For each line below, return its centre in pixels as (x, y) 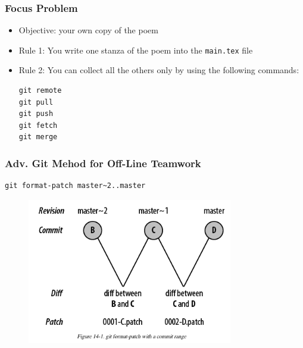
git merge (38, 137)
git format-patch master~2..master (75, 186)
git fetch (38, 125)
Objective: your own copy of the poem (88, 30)
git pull (36, 102)
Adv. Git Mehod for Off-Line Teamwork (103, 163)
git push (36, 114)
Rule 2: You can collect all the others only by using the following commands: (159, 70)
